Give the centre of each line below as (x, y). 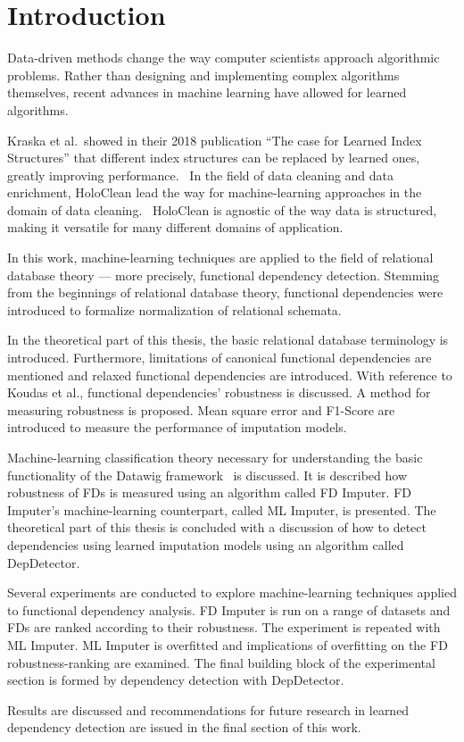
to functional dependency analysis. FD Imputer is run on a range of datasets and (229, 609)
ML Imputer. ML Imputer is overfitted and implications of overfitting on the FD (228, 644)
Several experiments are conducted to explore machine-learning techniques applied (232, 592)
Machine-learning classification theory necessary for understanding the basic (215, 457)
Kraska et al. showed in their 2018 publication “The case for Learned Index (215, 140)
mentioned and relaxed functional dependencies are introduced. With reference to (230, 375)
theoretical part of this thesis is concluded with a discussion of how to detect (217, 527)
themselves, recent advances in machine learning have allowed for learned (207, 92)
